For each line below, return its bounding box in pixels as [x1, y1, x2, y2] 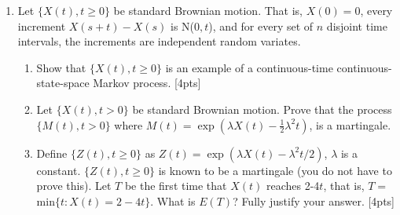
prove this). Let [36, 177, 112, 194]
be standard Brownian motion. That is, [113, 2, 303, 18]
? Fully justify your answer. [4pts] [233, 192, 394, 209]
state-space [36, 75, 90, 91]
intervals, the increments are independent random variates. [17, 33, 301, 49]
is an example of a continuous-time [165, 59, 333, 75]
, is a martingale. [309, 116, 391, 133]
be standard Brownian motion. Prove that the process [132, 100, 392, 117]
